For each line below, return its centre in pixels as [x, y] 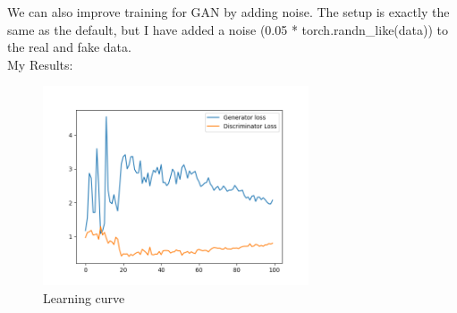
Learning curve [84, 297]
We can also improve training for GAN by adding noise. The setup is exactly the [228, 12]
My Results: [40, 64]
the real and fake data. [69, 47]
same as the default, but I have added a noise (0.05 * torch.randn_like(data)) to [228, 29]
